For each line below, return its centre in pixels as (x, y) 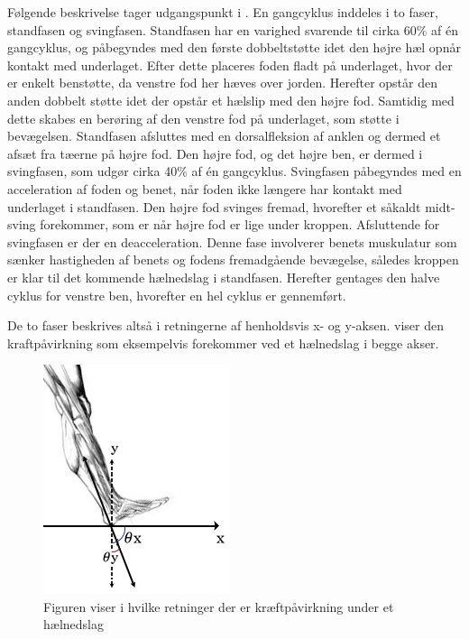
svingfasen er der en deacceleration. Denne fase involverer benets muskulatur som (232, 241)
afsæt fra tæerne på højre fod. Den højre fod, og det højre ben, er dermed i (215, 153)
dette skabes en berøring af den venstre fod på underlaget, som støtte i (203, 118)
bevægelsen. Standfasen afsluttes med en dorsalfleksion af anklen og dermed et (224, 136)
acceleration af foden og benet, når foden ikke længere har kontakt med (205, 188)
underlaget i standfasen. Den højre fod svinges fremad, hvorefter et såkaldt (214, 206)
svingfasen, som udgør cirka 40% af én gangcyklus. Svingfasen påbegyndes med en (234, 171)
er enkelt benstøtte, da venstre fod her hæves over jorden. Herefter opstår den (222, 83)
